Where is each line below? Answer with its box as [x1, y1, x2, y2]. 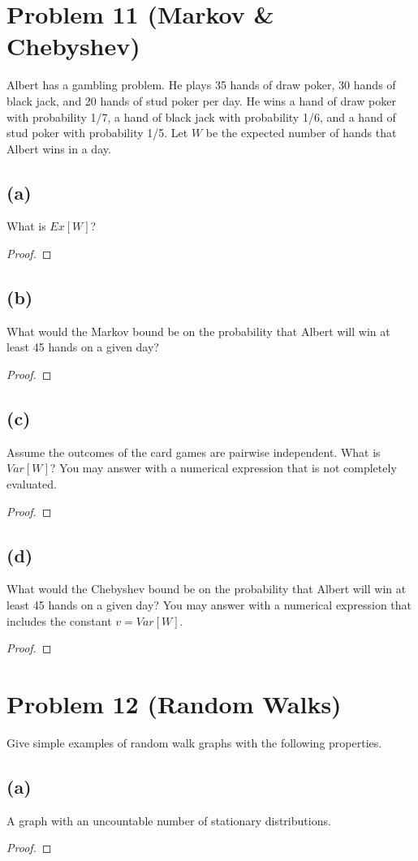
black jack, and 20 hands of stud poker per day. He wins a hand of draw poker [6, 92, 396, 109]
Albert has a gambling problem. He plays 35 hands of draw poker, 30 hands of [6, 76, 396, 93]
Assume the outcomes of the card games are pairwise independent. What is [6, 443, 381, 460]
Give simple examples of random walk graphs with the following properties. [6, 734, 382, 751]
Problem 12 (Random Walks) [6, 687, 342, 720]
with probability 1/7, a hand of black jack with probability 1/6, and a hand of [6, 108, 396, 125]
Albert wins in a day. [6, 140, 111, 157]
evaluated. [6, 476, 57, 493]
